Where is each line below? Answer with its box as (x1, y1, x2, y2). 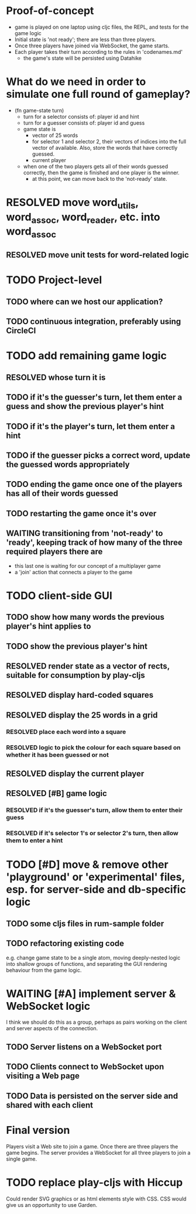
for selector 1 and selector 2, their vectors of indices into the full (32, 138, 186, 145)
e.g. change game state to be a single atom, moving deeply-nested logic (6, 954, 181, 961)
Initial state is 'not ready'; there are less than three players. (14, 36, 156, 43)
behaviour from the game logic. (6, 966, 82, 973)
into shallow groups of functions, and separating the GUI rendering (6, 960, 167, 967)
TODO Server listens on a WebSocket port (6, 1042, 162, 1052)
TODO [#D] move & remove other (6, 858, 169, 872)
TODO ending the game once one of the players (6, 479, 183, 489)
